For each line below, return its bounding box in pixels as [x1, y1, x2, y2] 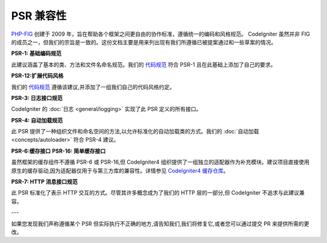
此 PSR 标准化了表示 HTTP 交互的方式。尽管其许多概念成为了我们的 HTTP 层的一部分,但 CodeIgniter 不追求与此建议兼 [11, 189, 305, 196]
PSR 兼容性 [11, 9, 67, 22]
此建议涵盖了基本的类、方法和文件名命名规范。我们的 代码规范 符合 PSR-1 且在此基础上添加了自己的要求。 [11, 61, 276, 68]
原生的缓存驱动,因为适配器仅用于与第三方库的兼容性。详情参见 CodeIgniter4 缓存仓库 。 [11, 167, 230, 174]
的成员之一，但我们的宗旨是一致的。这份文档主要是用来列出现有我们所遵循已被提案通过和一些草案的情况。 [11, 38, 277, 45]
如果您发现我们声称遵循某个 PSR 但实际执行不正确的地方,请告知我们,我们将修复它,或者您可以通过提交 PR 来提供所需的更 [11, 220, 309, 227]
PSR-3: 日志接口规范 [11, 94, 63, 101]
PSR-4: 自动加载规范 [11, 116, 63, 124]
